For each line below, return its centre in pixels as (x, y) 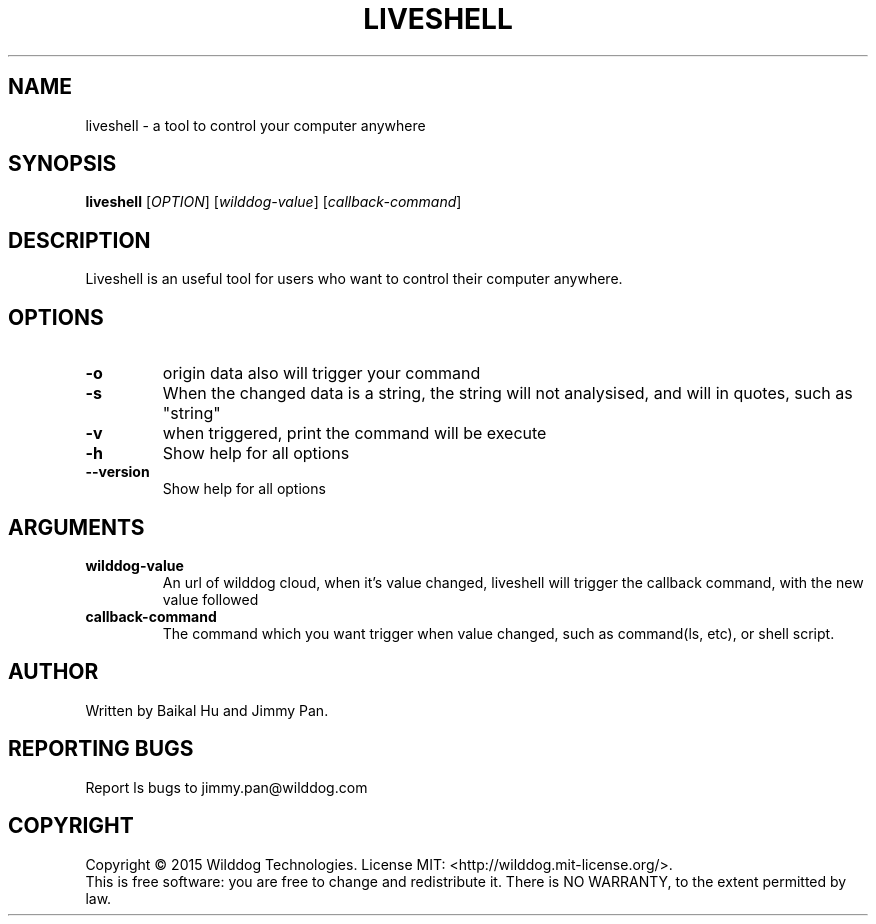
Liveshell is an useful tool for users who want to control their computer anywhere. (354, 279)
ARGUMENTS (76, 527)
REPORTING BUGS (101, 749)
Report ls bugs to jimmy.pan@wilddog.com (226, 787)
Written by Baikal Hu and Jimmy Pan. (207, 710)
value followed (210, 599)
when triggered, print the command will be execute (354, 433)
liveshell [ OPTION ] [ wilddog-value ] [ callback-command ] (273, 202)
